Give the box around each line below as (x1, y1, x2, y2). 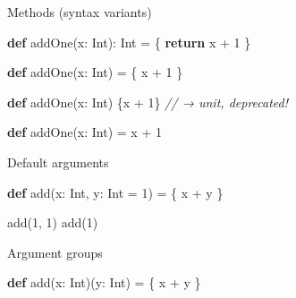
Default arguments (7, 152, 109, 171)
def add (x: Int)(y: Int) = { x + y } (7, 273, 201, 292)
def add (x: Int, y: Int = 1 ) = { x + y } (7, 183, 224, 201)
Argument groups (7, 243, 103, 261)
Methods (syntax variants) (7, 3, 152, 21)
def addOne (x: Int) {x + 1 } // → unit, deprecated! (7, 92, 289, 111)
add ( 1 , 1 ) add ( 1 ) (7, 213, 98, 232)
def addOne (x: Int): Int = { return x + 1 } (7, 32, 251, 51)
